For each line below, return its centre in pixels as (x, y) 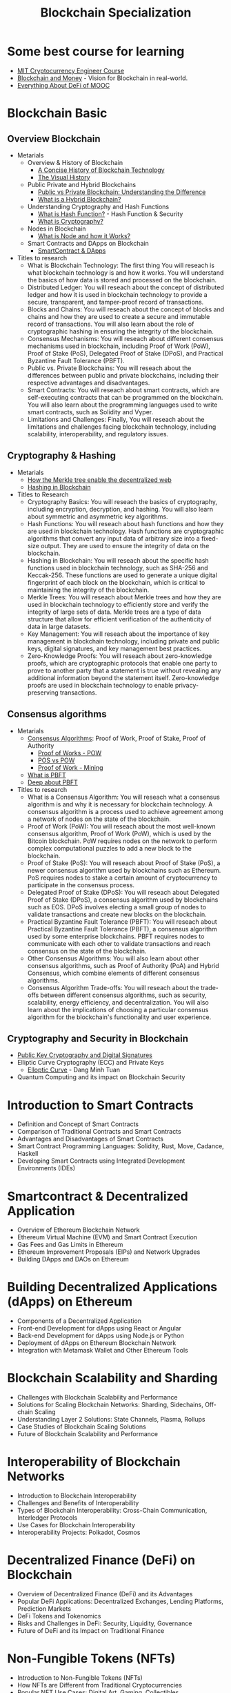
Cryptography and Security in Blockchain (98, 1038)
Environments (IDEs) (46, 1168)
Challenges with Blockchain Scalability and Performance (97, 1397)
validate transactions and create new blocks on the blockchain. (117, 914)
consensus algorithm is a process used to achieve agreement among (125, 811)
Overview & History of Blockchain (75, 162)
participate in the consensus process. (81, 884)
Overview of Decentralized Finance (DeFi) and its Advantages (105, 1594)
